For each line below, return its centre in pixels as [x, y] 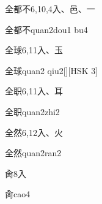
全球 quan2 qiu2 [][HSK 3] [52, 70]
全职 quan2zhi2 [32, 111]
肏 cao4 [18, 194]
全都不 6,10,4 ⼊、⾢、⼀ [50, 9]
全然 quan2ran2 [33, 153]
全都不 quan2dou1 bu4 [46, 29]
